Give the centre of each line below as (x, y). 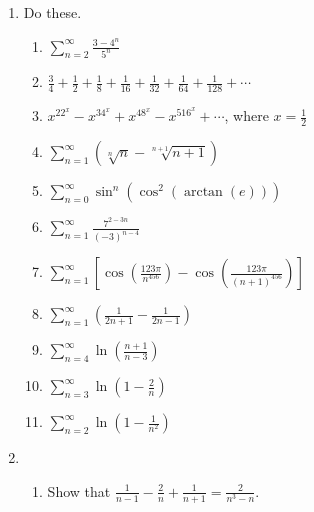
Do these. (52, 12)
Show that (79, 490)
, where (246, 115)
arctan (203, 192)
